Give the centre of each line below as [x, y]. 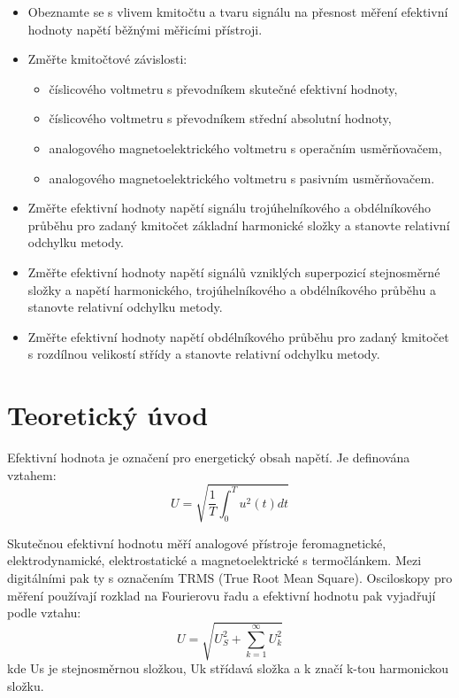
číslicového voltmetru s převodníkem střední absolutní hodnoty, [220, 118]
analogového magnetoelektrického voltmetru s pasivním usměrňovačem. [242, 178]
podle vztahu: [44, 613]
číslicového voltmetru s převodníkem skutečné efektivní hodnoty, [223, 88]
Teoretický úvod [108, 415]
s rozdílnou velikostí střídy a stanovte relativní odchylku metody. [204, 354]
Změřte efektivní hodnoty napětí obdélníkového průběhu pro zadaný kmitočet [238, 336]
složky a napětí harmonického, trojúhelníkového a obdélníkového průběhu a [232, 289]
